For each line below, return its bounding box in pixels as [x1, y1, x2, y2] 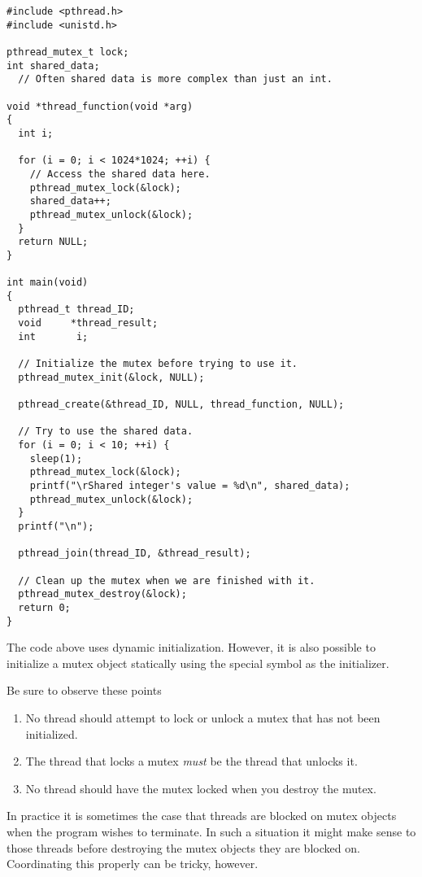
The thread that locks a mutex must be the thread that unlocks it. [25, 753, 358, 770]
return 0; [18, 601, 71, 613]
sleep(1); [29, 452, 83, 465]
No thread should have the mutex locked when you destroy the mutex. [25, 779, 376, 796]
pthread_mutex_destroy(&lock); [18, 588, 187, 600]
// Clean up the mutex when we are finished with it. [18, 574, 315, 587]
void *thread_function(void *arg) [7, 100, 194, 112]
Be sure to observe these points [7, 682, 162, 699]
